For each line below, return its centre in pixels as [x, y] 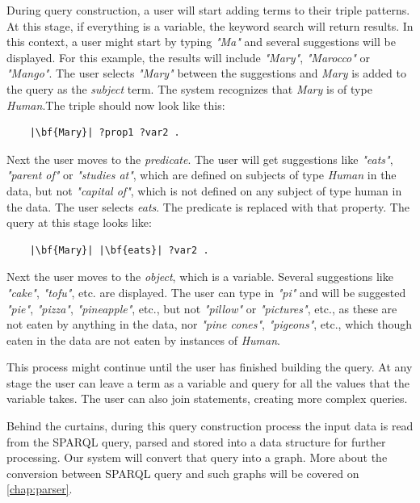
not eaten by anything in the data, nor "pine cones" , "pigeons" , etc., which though [210, 324]
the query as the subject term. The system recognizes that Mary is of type [189, 88]
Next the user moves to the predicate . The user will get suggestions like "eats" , [200, 159]
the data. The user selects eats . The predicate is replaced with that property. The [208, 206]
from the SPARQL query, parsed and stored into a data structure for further [196, 441]
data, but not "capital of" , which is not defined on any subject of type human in [204, 190]
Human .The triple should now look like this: [116, 105]
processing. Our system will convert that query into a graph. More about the [197, 457]
